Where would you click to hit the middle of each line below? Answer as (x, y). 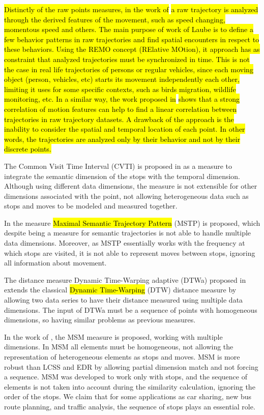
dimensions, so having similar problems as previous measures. (100, 320)
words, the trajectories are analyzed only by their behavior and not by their (122, 139)
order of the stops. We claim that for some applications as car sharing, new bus (128, 396)
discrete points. (28, 149)
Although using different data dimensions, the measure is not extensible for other (131, 186)
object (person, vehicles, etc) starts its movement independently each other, (122, 79)
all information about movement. (55, 263)
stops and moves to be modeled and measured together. (91, 206)
